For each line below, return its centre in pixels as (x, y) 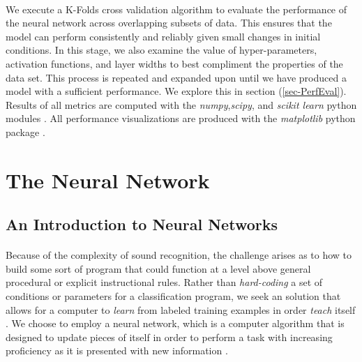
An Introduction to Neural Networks (142, 224)
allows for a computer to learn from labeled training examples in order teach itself (181, 309)
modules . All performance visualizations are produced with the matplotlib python (181, 118)
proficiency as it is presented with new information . (117, 350)
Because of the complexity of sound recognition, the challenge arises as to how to (179, 255)
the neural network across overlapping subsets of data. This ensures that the (169, 23)
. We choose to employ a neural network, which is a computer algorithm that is (175, 323)
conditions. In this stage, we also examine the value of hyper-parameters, (161, 50)
